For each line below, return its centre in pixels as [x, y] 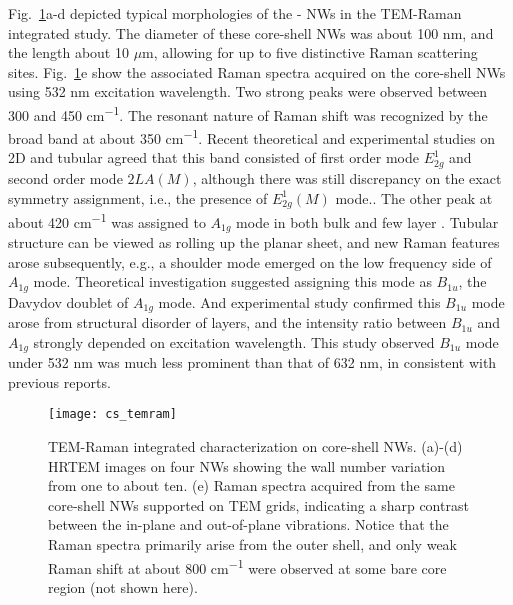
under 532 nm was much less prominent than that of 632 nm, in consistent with [252, 362]
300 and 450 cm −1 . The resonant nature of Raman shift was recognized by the [248, 113]
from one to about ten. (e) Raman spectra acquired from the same [251, 485]
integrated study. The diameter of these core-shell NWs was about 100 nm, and [251, 32]
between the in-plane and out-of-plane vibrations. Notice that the [248, 524]
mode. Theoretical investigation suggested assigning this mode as [232, 281]
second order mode [65, 177]
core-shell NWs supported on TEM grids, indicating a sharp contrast [258, 504]
